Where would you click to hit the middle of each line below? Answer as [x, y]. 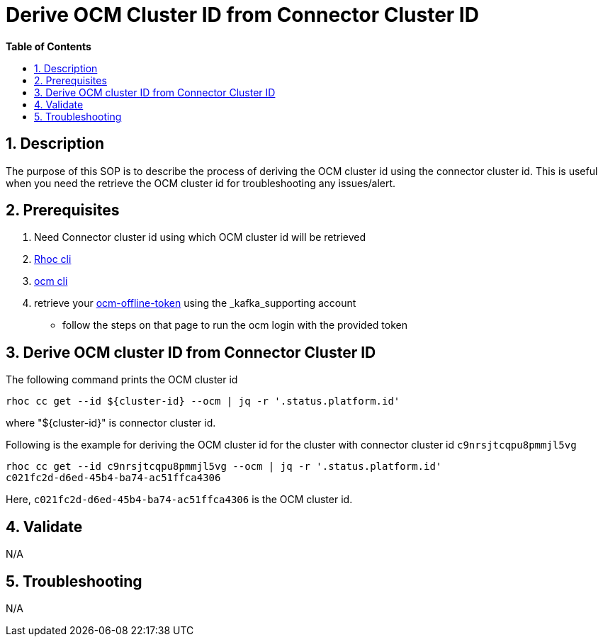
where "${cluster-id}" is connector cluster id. [111, 423]
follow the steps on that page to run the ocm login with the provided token [235, 325]
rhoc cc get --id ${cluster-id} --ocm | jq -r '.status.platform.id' [203, 401]
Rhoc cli [53, 259]
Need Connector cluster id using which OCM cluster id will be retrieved [200, 237]
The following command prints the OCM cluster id [122, 380]
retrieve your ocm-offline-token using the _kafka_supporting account [195, 303]
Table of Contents [49, 46]
